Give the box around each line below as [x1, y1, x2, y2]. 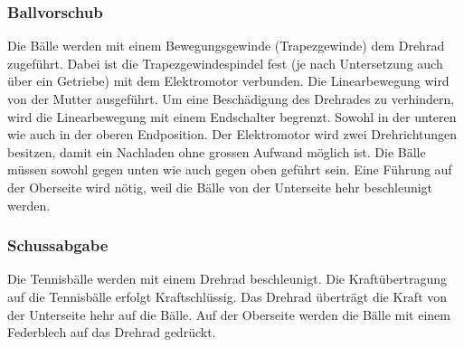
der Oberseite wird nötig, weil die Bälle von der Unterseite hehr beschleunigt [7, 177, 433, 196]
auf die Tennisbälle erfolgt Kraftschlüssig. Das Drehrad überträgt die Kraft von [7, 286, 448, 305]
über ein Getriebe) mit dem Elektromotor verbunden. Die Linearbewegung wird [7, 71, 450, 90]
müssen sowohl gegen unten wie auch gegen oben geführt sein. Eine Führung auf [7, 160, 452, 179]
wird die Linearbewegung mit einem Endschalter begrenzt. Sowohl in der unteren [7, 107, 457, 126]
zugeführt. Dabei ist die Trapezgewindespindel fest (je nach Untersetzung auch [7, 53, 443, 72]
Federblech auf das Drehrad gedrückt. [7, 323, 216, 342]
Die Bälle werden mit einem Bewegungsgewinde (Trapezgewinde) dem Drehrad [7, 36, 445, 55]
